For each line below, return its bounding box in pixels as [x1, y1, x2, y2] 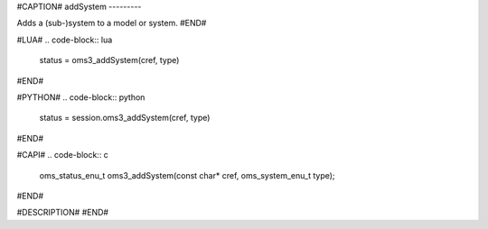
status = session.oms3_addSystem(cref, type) [39, 113, 211, 124]
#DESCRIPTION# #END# [16, 207, 108, 218]
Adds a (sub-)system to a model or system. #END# [16, 18, 207, 29]
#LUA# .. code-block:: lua [16, 34, 113, 45]
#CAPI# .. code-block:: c [16, 150, 108, 160]
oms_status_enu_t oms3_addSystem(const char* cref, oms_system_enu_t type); [39, 169, 335, 180]
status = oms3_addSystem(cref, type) [39, 55, 180, 66]
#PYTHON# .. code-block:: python [16, 91, 145, 103]
